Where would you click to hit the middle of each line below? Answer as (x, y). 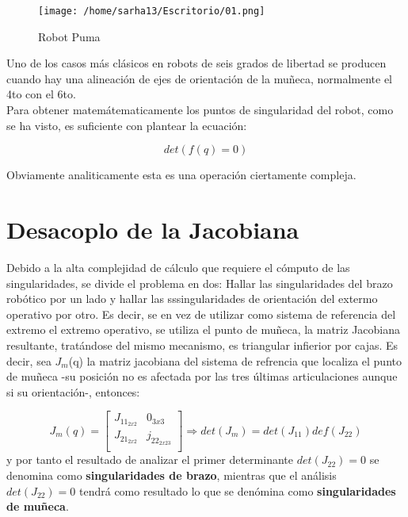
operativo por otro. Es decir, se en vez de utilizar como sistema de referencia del (201, 314)
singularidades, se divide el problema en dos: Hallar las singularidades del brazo (200, 283)
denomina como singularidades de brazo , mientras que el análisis (172, 475)
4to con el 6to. (41, 94)
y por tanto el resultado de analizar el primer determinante (150, 460)
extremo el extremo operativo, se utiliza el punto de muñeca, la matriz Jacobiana (203, 329)
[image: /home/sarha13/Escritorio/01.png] (152, 11)
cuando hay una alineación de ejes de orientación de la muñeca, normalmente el (200, 78)
